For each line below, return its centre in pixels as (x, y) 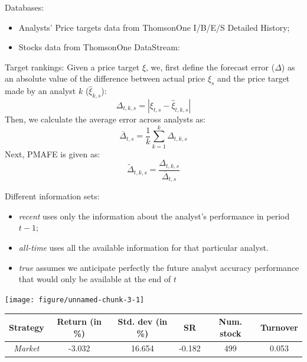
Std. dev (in (143, 321)
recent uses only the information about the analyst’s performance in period (154, 216)
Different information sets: (52, 196)
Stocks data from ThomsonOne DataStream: (99, 47)
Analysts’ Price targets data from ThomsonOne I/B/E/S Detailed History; (154, 27)
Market (27, 348)
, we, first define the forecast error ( (210, 67)
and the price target (254, 78)
